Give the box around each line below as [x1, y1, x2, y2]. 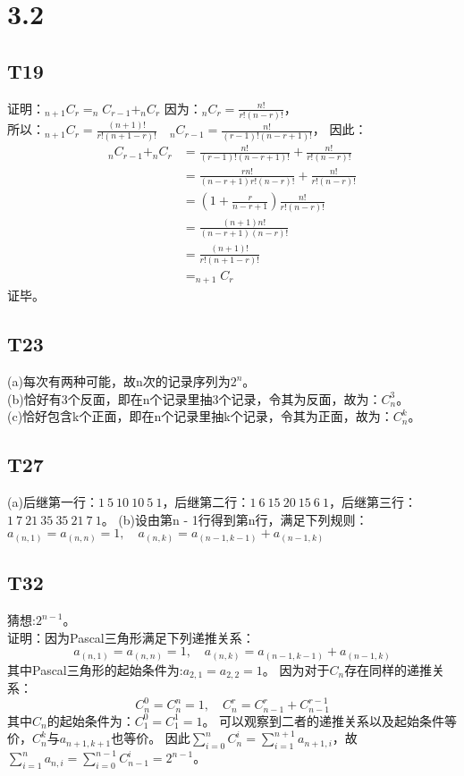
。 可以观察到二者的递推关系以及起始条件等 [202, 711, 458, 730]
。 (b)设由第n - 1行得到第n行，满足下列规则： [101, 510, 368, 528]
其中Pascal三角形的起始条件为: [7, 660, 183, 679]
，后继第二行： [162, 493, 250, 511]
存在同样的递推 [344, 660, 433, 679]
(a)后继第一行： [7, 493, 98, 511]
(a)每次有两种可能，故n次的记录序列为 [7, 372, 231, 391]
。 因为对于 [262, 660, 330, 679]
